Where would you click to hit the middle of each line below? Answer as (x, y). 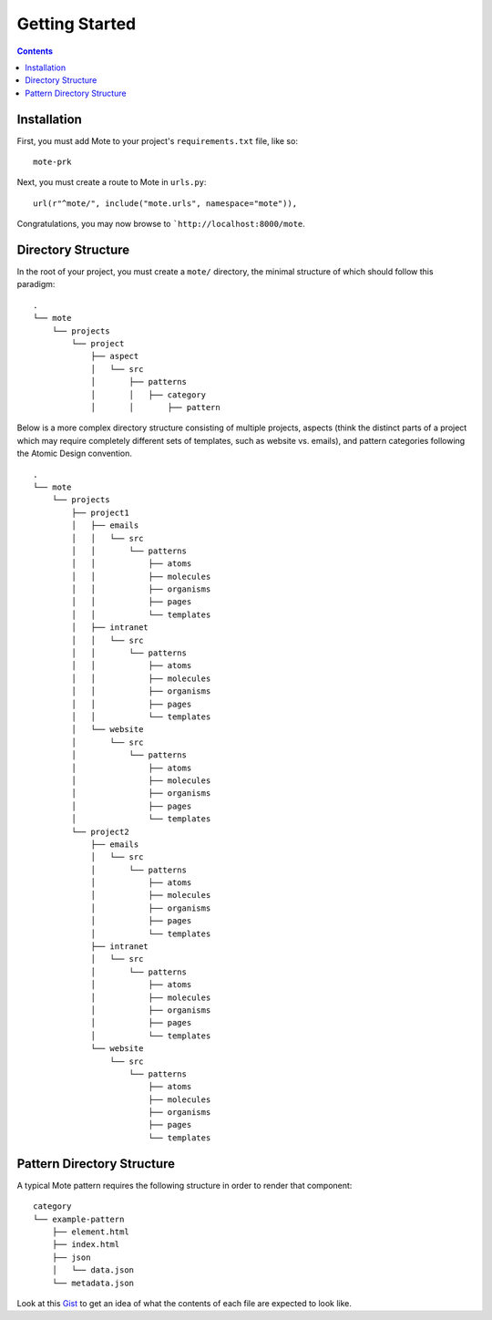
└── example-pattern (79, 1219)
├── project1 (100, 512)
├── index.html (86, 1245)
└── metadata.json (93, 1283)
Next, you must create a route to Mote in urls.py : (112, 182)
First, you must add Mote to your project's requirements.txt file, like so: (157, 140)
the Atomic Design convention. (74, 454)
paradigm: (36, 284)
